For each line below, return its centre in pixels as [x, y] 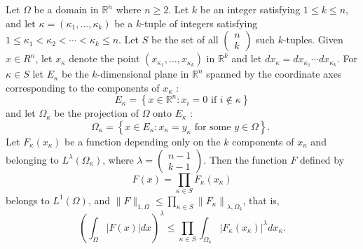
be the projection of [96, 113]
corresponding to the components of [83, 87]
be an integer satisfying [250, 9]
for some [213, 127]
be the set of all [185, 40]
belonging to [32, 159]
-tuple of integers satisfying [199, 23]
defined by [322, 159]
